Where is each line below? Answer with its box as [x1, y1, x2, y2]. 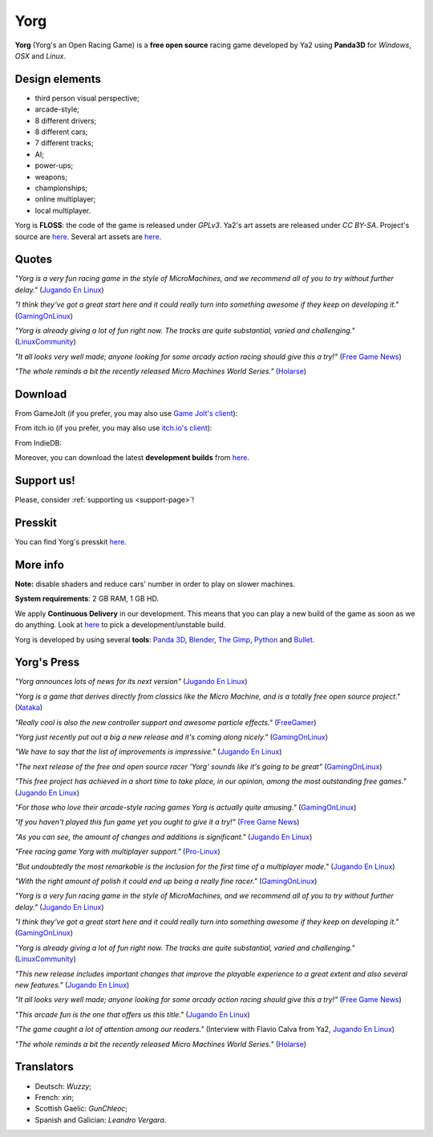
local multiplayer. [34, 206, 91, 215]
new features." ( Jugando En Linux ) [14, 980, 130, 990]
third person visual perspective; [34, 93, 140, 103]
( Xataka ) [14, 703, 43, 712]
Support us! [14, 474, 75, 487]
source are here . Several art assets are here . [14, 231, 162, 241]
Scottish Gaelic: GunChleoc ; [34, 1104, 128, 1114]
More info [14, 558, 64, 572]
